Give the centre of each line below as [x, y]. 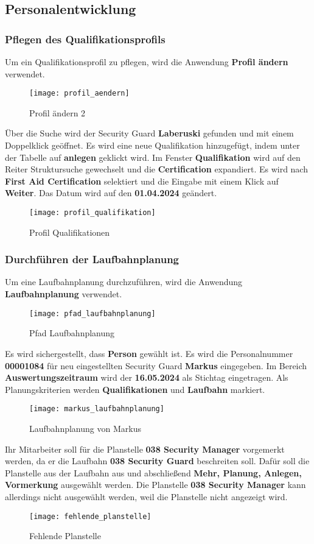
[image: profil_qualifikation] [92, 213]
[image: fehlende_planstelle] [90, 516]
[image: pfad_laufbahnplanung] [92, 313]
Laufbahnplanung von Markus [85, 428]
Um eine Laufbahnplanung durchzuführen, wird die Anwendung [124, 282]
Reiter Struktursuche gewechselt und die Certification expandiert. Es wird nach [156, 169]
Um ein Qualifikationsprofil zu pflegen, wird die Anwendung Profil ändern [147, 62]
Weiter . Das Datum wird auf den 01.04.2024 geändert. [111, 193]
